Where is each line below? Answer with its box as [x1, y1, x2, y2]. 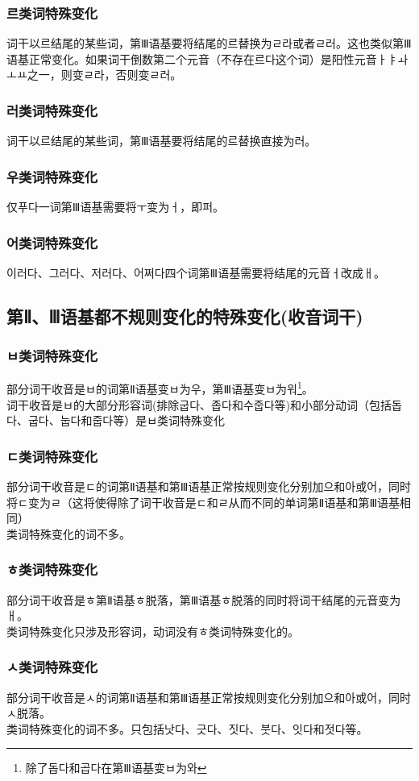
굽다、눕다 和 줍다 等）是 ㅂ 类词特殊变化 [27, 412, 226, 429]
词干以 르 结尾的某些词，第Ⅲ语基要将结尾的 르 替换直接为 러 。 [6, 132, 317, 149]
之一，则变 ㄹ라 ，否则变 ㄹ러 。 [27, 66, 182, 83]
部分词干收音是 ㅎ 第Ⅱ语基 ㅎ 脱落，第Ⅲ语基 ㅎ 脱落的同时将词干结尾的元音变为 [6, 591, 401, 608]
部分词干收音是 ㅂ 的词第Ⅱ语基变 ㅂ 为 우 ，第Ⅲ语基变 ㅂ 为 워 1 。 [6, 378, 313, 397]
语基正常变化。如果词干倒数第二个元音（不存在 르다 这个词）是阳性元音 [6, 50, 377, 67]
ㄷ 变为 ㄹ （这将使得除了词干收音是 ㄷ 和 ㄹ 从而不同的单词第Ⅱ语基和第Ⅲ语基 [18, 493, 400, 510]
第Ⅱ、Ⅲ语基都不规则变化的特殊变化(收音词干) [6, 303, 363, 328]
